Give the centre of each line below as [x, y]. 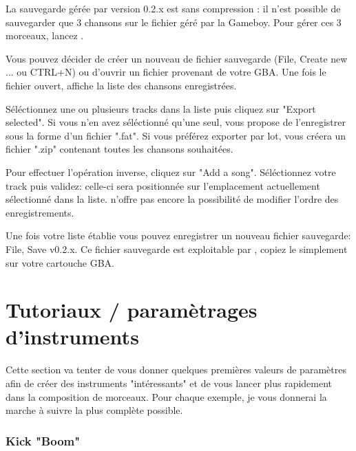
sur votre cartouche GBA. [60, 262]
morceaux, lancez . [45, 35]
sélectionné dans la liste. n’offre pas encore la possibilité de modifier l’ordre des [172, 199]
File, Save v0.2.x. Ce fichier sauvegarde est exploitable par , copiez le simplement [177, 249]
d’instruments [72, 337]
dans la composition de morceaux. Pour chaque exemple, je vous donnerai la [166, 396]
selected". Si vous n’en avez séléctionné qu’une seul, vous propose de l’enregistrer [176, 122]
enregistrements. [40, 212]
